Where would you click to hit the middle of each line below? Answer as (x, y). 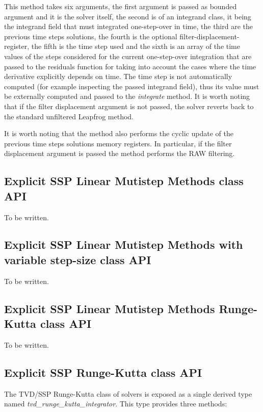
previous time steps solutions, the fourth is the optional (91, 36)
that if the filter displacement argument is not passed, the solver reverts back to (129, 106)
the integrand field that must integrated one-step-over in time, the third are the (129, 26)
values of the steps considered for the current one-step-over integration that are (128, 56)
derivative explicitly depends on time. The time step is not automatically (118, 76)
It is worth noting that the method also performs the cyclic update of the (119, 133)
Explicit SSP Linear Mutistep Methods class (124, 181)
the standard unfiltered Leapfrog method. (69, 116)
